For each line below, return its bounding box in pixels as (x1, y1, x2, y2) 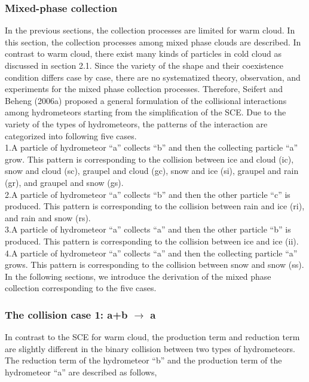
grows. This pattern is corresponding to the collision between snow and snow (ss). (5, 258, 304, 271)
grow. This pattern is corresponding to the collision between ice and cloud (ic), (5, 152, 294, 165)
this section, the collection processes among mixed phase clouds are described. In (5, 35, 301, 48)
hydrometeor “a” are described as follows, (5, 365, 157, 378)
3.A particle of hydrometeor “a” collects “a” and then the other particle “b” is (5, 223, 291, 236)
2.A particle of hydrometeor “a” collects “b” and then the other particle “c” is (5, 188, 290, 200)
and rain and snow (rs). (5, 211, 91, 224)
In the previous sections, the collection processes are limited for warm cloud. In (5, 24, 295, 36)
